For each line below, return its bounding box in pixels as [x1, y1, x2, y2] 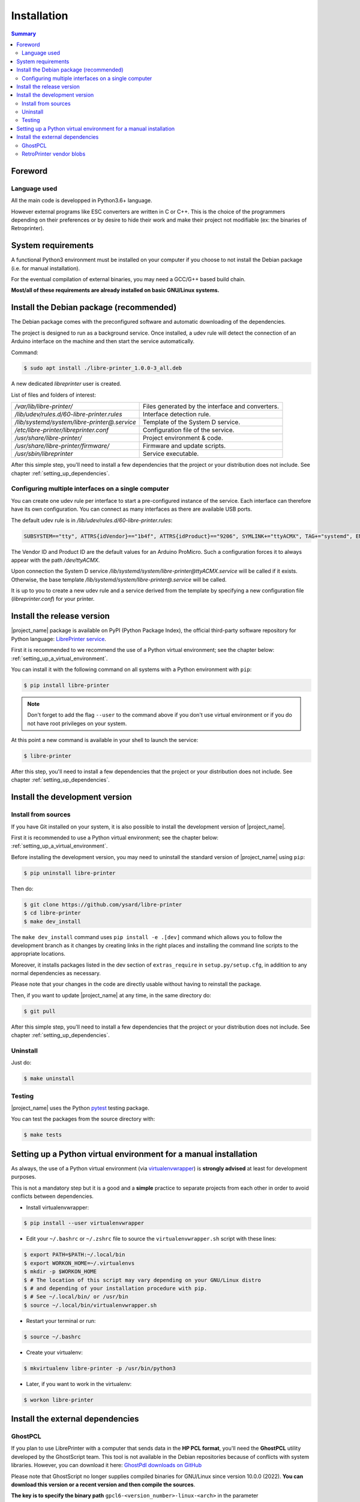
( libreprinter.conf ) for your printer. [11, 595, 95, 603]
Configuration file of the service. [143, 426, 235, 434]
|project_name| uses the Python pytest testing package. [11, 1104, 149, 1111]
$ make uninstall [23, 1075, 75, 1082]
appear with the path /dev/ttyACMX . [11, 556, 100, 564]
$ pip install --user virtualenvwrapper [23, 1220, 144, 1227]
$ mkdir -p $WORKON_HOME [23, 1268, 97, 1275]
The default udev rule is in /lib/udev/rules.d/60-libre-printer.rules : [11, 517, 173, 524]
